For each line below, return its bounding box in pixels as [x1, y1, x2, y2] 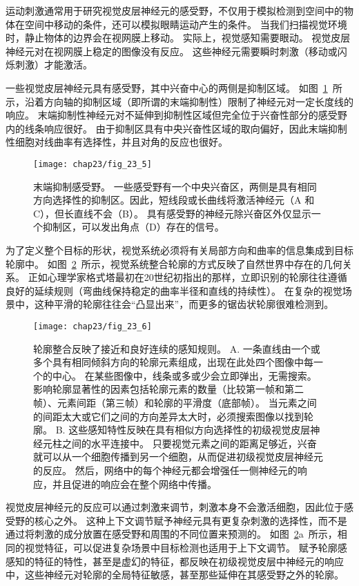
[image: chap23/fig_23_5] [33, 159, 152, 169]
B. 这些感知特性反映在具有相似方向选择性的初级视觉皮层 [55, 422, 311, 437]
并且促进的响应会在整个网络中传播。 [52, 476, 217, 491]
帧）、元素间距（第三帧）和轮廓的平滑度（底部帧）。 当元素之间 [33, 395, 317, 409]
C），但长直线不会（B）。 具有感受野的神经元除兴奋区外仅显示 [33, 206, 311, 220]
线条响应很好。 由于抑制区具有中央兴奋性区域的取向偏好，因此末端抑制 [24, 121, 347, 135]
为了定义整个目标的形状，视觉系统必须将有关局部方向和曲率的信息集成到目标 [6, 242, 353, 257]
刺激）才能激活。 [14, 57, 93, 72]
